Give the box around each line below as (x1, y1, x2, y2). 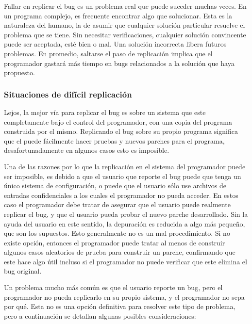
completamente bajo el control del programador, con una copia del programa (4, 116, 233, 127)
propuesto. (4, 67, 35, 78)
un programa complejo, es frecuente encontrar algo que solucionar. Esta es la (4, 10, 233, 20)
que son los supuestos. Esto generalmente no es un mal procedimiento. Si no (4, 228, 230, 238)
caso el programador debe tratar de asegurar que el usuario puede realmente (4, 199, 231, 210)
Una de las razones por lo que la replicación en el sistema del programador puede (4, 161, 246, 171)
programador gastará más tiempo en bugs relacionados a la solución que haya (4, 58, 235, 68)
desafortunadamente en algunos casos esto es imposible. (4, 145, 169, 155)
